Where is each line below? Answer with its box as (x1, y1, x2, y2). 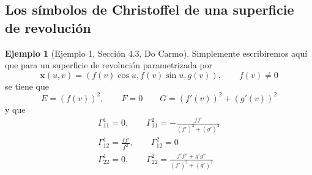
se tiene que (5, 79, 50, 92)
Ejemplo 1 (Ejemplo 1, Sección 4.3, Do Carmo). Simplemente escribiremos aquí (5, 46, 308, 59)
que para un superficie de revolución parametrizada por (5, 59, 213, 71)
